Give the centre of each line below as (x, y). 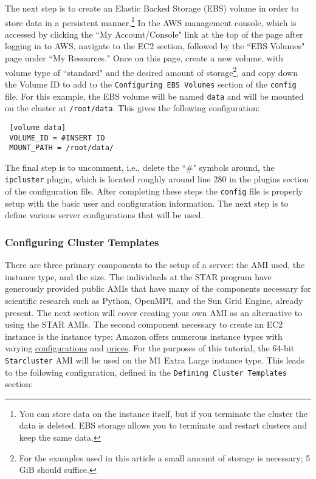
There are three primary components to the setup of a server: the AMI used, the (155, 265)
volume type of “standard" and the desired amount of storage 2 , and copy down (152, 71)
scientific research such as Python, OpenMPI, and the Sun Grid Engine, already (154, 300)
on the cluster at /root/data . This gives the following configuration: (132, 108)
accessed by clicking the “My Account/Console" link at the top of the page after (154, 34)
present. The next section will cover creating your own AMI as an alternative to (154, 312)
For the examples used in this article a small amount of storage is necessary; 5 (165, 457)
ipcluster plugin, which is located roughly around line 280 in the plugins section (157, 179)
